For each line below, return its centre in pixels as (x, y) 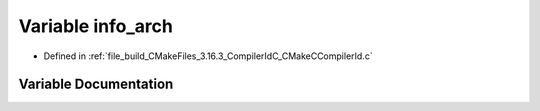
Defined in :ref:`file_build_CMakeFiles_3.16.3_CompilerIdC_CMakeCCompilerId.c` (208, 56)
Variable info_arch (96, 26)
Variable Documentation (96, 84)
